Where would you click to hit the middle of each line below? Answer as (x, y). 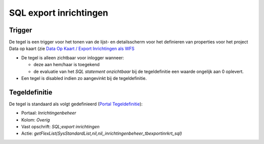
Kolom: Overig (36, 120)
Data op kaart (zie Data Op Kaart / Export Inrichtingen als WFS (72, 48)
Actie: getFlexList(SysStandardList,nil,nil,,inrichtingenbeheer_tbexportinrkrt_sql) (102, 133)
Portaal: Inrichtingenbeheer (49, 113)
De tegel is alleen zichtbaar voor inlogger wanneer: (73, 58)
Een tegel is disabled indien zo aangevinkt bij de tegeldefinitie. (84, 78)
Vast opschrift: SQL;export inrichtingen (60, 127)
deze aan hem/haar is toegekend (66, 65)
